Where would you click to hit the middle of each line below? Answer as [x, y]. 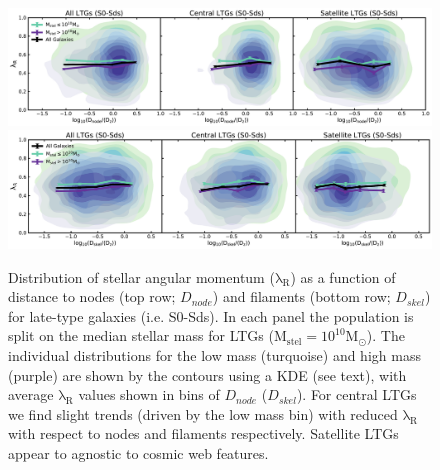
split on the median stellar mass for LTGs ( [141, 335]
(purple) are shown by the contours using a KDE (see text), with [207, 374]
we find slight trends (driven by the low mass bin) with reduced [203, 413]
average [31, 394]
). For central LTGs [356, 394]
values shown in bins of [149, 394]
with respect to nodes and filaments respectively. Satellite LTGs [203, 433]
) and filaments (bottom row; [301, 296]
